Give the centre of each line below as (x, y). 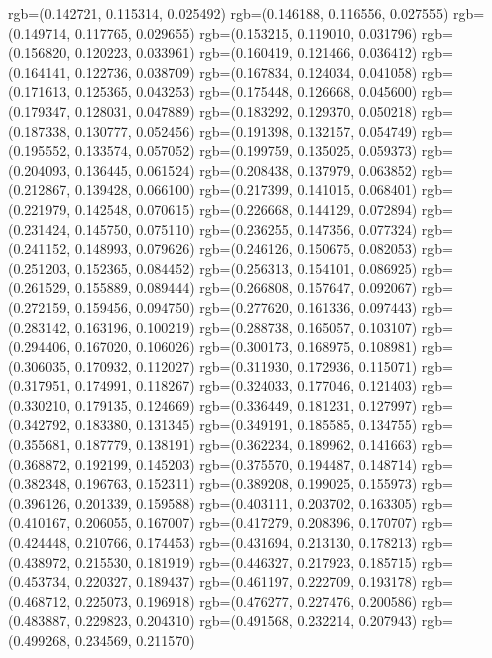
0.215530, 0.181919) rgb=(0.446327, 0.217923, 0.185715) (246, 561)
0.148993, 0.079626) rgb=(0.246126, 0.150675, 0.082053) (246, 248)
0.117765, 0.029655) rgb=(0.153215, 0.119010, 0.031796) (246, 32)
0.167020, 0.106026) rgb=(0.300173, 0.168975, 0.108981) (246, 346)
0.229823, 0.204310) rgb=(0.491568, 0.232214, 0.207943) (246, 620)
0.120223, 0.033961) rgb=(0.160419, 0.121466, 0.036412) (246, 52)
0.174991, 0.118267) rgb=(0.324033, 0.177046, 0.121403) (246, 385)
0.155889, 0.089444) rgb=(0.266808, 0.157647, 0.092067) (246, 287)
